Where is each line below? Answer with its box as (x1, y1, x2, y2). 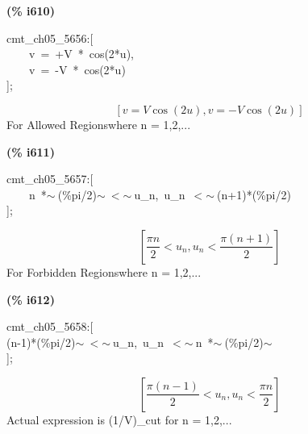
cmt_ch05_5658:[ (6, 318, 94, 335)
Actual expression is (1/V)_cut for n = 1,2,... (6, 411, 232, 428)
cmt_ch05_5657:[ (6, 170, 94, 187)
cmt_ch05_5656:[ (6, 29, 94, 46)
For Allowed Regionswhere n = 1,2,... (6, 115, 191, 132)
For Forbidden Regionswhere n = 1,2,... (6, 263, 202, 280)
